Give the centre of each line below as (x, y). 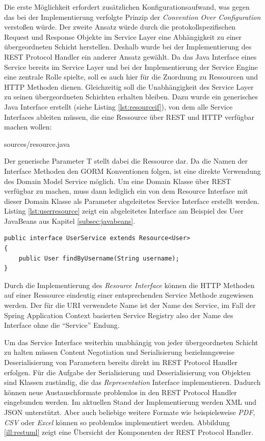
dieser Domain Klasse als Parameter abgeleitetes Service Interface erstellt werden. (132, 201)
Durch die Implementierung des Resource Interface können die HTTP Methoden (129, 285)
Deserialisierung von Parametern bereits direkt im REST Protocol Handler (121, 362)
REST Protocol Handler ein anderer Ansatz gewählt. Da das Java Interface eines (130, 56)
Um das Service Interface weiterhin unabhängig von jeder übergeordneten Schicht (131, 342)
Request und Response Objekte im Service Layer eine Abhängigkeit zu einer (123, 36)
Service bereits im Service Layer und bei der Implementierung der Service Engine (131, 67)
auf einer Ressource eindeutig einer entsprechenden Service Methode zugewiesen (129, 295)
